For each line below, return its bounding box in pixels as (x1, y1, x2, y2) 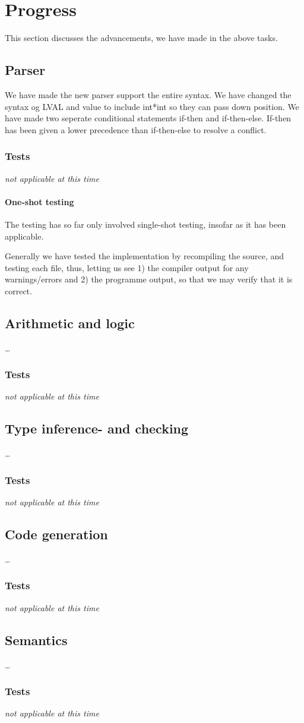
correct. (5, 284, 32, 297)
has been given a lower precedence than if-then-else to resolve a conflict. (5, 123, 267, 136)
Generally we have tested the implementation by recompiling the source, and (5, 250, 284, 262)
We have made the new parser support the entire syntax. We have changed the (5, 88, 292, 100)
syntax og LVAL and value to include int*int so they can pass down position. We (5, 100, 299, 112)
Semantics (5, 630, 68, 649)
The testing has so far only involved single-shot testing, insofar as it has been (5, 218, 286, 230)
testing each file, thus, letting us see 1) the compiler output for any (5, 261, 249, 274)
